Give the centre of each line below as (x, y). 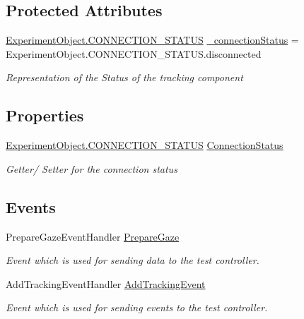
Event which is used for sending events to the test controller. (137, 307)
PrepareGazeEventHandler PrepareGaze (93, 236)
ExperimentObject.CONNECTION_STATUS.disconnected (134, 53)
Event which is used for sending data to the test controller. (133, 260)
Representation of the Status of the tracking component (124, 77)
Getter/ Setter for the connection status (92, 168)
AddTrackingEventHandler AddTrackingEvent (106, 283)
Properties (45, 115)
